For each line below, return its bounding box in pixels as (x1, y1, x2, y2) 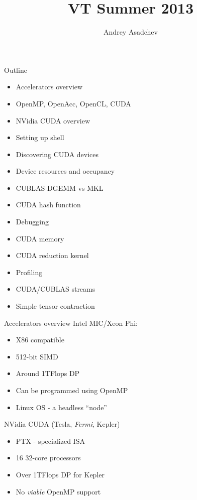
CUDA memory (16, 233, 64, 243)
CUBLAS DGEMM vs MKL (16, 182, 104, 193)
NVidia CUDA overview (16, 115, 90, 126)
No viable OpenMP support (16, 486, 101, 496)
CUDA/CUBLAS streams (16, 284, 95, 294)
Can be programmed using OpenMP (16, 385, 128, 395)
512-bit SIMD (16, 351, 58, 361)
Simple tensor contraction (16, 301, 95, 311)
